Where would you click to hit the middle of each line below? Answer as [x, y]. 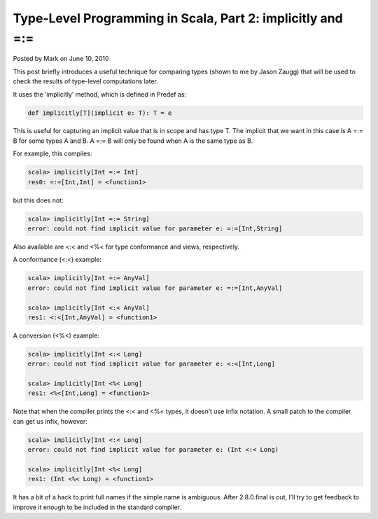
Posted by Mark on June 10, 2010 [61, 59]
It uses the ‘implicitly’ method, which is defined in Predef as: [100, 94]
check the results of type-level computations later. [86, 81]
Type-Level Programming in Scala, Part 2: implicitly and [178, 18]
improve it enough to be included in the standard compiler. [97, 507]
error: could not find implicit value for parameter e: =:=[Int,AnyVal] [155, 288]
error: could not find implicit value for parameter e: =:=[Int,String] [155, 229]
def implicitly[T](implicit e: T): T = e [100, 113]
